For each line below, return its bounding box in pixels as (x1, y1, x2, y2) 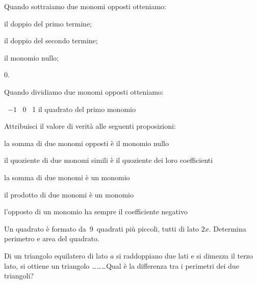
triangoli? (4, 270, 34, 281)
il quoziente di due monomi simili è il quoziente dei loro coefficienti (4, 155, 213, 165)
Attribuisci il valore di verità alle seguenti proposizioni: (4, 121, 176, 131)
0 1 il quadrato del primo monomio (22, 103, 136, 114)
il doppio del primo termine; (4, 18, 92, 29)
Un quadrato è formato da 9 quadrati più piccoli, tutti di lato (4, 223, 199, 234)
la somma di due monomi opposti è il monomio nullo (4, 137, 169, 148)
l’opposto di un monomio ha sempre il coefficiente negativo (4, 206, 188, 217)
